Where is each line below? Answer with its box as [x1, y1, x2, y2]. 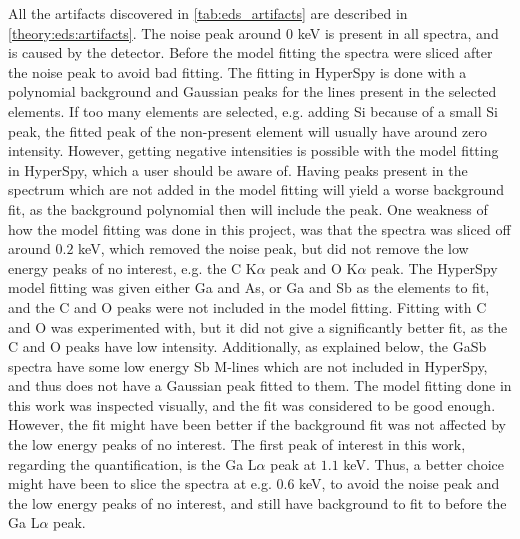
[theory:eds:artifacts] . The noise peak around [8, 22, 282, 43]
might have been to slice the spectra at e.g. [8, 473, 272, 494]
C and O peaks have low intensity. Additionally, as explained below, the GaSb [8, 336, 487, 357]
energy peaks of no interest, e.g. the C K [8, 257, 257, 278]
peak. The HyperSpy [371, 257, 498, 278]
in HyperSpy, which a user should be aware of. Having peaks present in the [8, 159, 468, 180]
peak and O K [270, 257, 358, 278]
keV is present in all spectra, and [297, 22, 499, 43]
